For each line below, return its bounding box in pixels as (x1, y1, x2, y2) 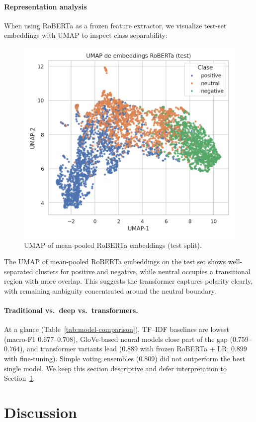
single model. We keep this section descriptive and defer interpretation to (4, 363, 227, 373)
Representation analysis (4, 1, 87, 11)
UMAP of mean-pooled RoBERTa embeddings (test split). (24, 239, 202, 250)
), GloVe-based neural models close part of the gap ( (73, 333, 233, 344)
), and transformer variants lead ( (19, 343, 122, 354)
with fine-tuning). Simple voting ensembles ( (4, 353, 139, 364)
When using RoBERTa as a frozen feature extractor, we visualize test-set (4, 20, 227, 30)
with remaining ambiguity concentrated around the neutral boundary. (4, 285, 216, 296)
